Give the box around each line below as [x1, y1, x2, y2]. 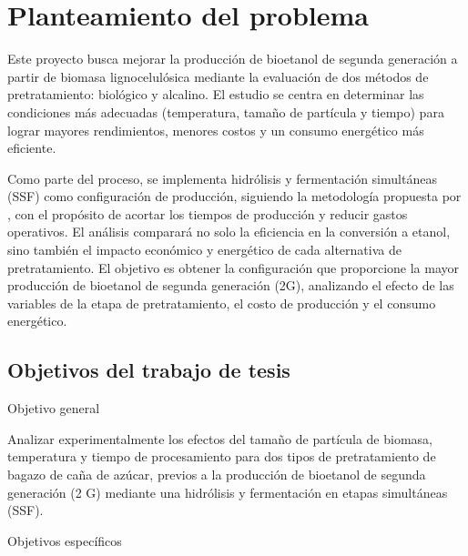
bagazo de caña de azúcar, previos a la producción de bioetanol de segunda [7, 465, 426, 484]
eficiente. [7, 138, 56, 157]
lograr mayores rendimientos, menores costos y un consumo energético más [7, 120, 424, 139]
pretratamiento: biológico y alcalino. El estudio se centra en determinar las [7, 85, 424, 104]
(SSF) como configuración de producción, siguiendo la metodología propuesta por [7, 187, 462, 206]
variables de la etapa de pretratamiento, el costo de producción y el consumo [7, 293, 436, 312]
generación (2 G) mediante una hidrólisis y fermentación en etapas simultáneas [7, 482, 448, 501]
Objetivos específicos [7, 531, 122, 550]
